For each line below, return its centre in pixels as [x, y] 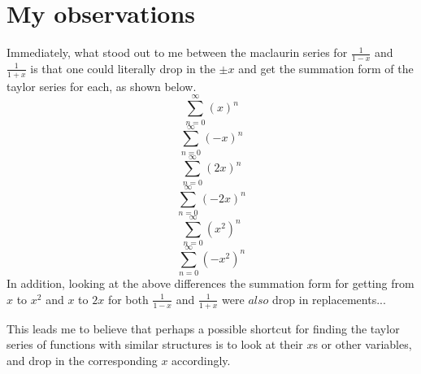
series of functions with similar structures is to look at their [155, 344]
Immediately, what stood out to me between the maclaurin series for [177, 52]
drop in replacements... [329, 299]
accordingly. [201, 360]
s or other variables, [362, 344]
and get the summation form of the [326, 68]
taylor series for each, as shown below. [102, 86]
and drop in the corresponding [82, 360]
